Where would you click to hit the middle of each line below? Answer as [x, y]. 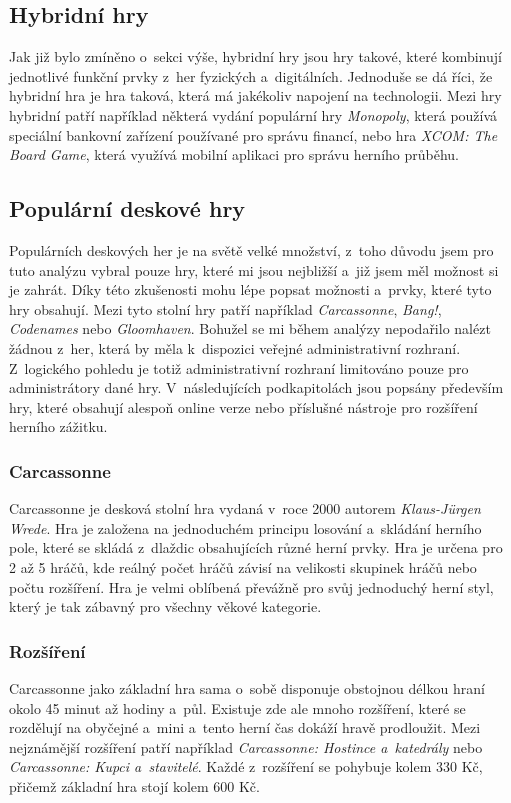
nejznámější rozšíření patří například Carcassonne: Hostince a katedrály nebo [246, 746]
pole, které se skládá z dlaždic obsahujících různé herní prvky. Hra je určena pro [256, 547]
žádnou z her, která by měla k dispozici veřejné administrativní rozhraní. [235, 347]
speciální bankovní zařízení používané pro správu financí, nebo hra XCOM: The [253, 134]
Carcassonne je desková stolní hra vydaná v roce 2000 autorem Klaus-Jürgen [245, 508]
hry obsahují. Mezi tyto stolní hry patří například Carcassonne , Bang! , [225, 308]
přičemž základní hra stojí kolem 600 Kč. [134, 785]
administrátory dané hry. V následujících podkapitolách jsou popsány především [256, 387]
